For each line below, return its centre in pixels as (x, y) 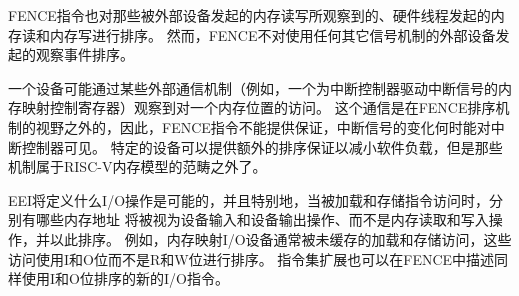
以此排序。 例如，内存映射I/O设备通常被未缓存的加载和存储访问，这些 (280, 238)
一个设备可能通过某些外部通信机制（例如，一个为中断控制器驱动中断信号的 (253, 87)
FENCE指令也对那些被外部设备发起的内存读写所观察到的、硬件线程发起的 (249, 15)
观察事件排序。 (84, 54)
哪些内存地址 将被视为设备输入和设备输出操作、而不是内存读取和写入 (262, 219)
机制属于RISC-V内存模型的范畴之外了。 (137, 166)
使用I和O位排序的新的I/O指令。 (125, 278)
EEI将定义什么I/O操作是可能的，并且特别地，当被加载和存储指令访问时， (249, 199)
